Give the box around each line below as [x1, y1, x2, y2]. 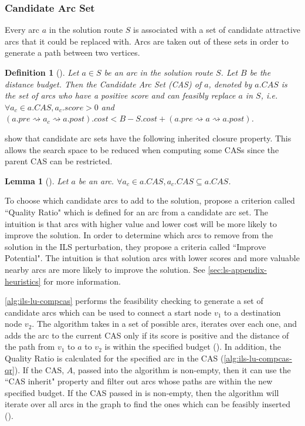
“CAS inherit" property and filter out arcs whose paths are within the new [5, 375, 273, 387]
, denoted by [208, 77, 252, 90]
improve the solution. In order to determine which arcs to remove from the [5, 229, 273, 241]
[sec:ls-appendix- [208, 263, 267, 275]
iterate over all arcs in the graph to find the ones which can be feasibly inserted [5, 398, 290, 410]
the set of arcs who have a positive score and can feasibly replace [5, 89, 236, 102]
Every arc [5, 23, 39, 36]
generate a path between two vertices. [5, 46, 140, 59]
